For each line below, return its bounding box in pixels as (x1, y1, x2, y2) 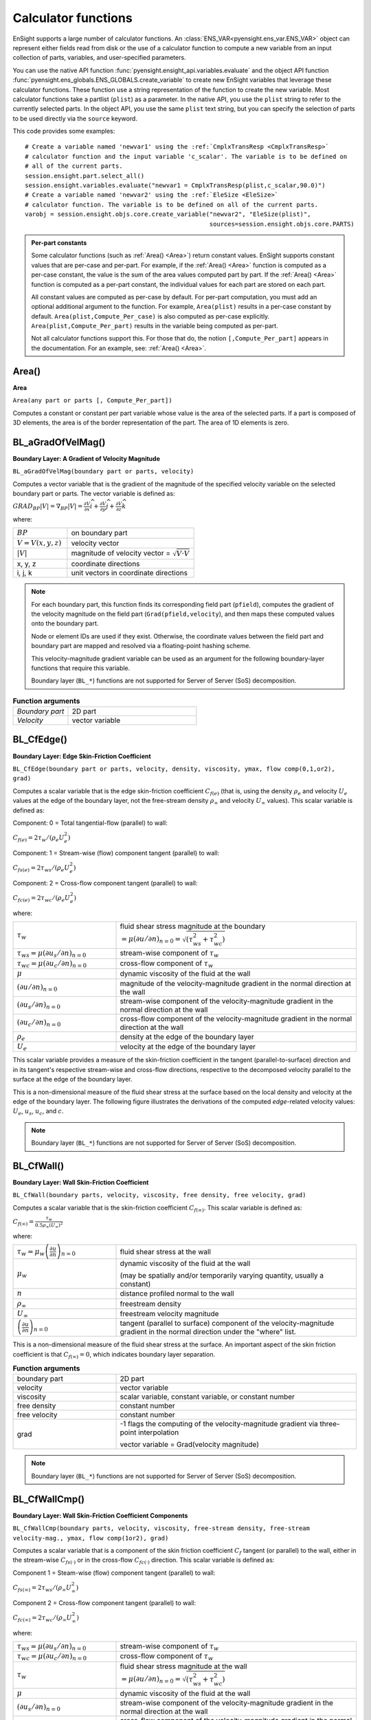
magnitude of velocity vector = (71, 548, 171, 558)
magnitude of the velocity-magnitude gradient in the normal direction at (120, 978, 352, 988)
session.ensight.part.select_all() (25, 172, 145, 180)
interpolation (137, 1428, 179, 1437)
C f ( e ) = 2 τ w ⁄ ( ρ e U (12, 834, 65, 843)
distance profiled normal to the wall (120, 1289, 234, 1298)
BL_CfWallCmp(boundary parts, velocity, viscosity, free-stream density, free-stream (12, 1525, 311, 1532)
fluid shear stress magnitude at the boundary (120, 922, 266, 932)
